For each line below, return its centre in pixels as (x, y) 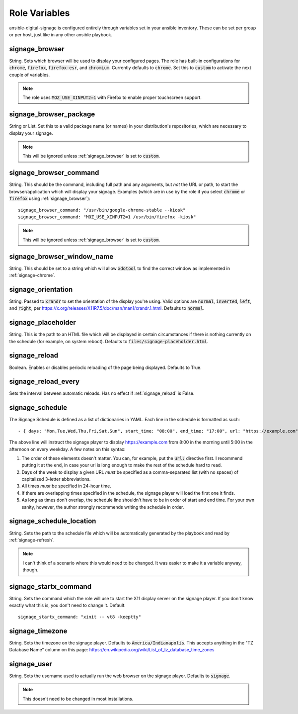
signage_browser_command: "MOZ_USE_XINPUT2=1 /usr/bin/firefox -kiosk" (107, 217)
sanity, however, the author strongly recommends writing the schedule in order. (103, 507)
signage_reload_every (44, 382)
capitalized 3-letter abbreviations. (56, 479)
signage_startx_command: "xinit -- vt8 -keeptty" (80, 617)
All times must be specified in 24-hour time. (66, 486)
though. (31, 570)
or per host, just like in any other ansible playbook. (61, 34)
